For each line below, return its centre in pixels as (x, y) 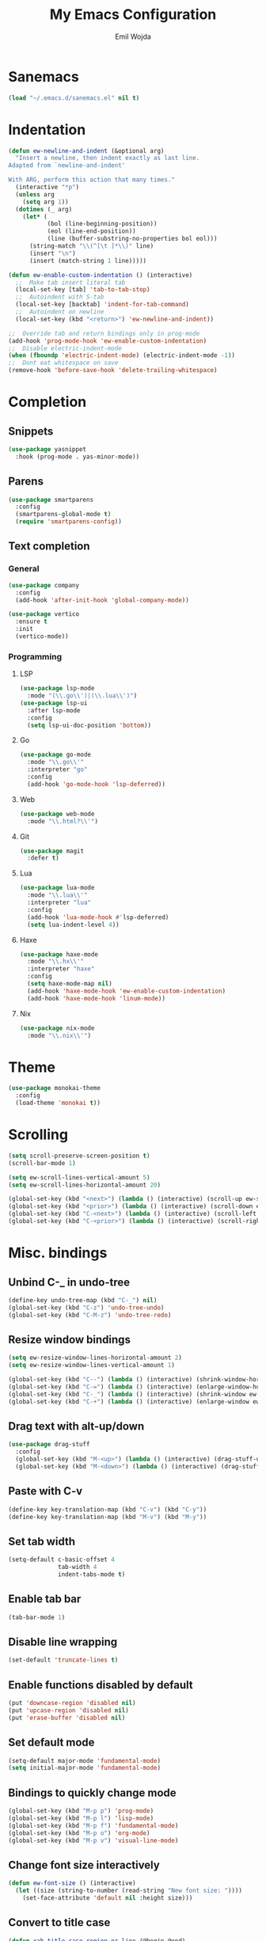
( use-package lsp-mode (57, 689)
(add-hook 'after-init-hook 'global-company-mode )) (103, 600)
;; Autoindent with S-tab (60, 297)
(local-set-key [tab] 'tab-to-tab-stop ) (83, 290)
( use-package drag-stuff (49, 1445)
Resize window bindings (69, 1339)
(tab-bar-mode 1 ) (37, 1617)
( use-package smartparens (51, 499)
